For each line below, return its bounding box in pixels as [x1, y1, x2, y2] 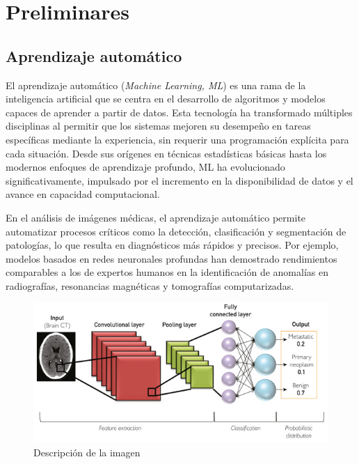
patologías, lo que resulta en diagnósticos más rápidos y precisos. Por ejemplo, [6, 238, 339, 252]
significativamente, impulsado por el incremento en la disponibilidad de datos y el [6, 173, 353, 187]
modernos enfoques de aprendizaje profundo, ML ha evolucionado [6, 160, 285, 174]
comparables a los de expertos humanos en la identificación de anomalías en [6, 265, 328, 279]
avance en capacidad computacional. [6, 187, 160, 201]
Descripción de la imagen [33, 444, 141, 459]
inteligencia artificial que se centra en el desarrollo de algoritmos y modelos [6, 91, 326, 106]
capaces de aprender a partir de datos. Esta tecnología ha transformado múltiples [6, 105, 353, 119]
